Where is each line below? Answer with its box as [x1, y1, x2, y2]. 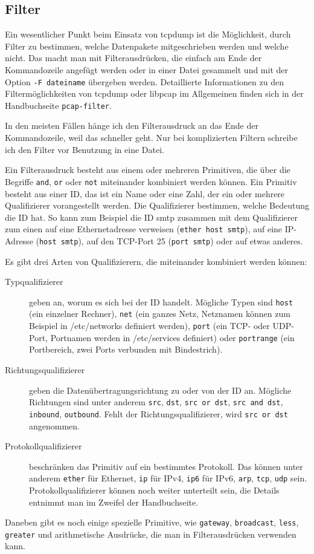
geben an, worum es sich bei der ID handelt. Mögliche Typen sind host [29, 295, 293, 308]
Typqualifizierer [5, 275, 63, 288]
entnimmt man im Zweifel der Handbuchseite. [29, 495, 199, 508]
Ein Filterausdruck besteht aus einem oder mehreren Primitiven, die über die [5, 163, 290, 176]
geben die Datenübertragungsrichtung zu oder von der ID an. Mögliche [29, 383, 292, 396]
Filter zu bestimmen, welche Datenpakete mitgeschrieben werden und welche [5, 39, 289, 52]
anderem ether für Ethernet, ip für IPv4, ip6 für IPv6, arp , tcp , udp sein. [29, 472, 307, 484]
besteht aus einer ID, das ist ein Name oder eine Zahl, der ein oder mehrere [5, 187, 285, 200]
